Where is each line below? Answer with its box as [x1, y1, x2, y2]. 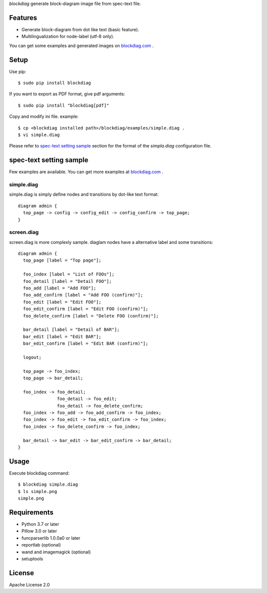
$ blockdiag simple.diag [18, 482, 78, 487]
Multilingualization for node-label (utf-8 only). [21, 34, 115, 40]
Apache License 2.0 [9, 582, 50, 588]
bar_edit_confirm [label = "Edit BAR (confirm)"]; [23, 341, 148, 346]
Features [9, 13, 37, 22]
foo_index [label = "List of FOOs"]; [23, 272, 115, 277]
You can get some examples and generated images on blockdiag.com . [9, 43, 154, 48]
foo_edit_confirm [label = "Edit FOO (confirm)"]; [23, 306, 148, 312]
